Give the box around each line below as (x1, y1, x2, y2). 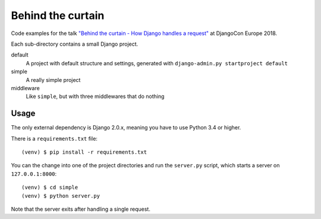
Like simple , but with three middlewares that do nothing (26, 93, 165, 100)
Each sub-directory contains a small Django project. (11, 40, 139, 47)
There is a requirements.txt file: (11, 135, 98, 142)
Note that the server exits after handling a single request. (11, 205, 151, 212)
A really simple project (26, 76, 81, 83)
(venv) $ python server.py (21, 192, 100, 199)
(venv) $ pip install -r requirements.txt (21, 148, 147, 155)
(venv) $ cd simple (21, 184, 78, 191)
